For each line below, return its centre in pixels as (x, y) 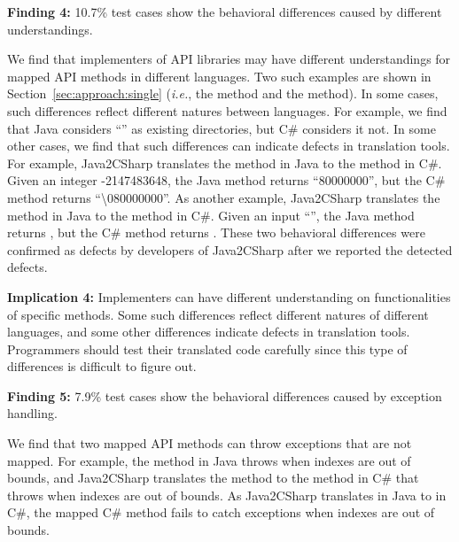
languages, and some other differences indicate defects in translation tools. (209, 332)
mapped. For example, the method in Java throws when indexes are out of (209, 460)
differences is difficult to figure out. (102, 366)
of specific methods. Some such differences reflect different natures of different (218, 314)
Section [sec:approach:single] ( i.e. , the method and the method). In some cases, (223, 93)
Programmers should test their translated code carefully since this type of (207, 348)
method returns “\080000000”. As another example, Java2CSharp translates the (224, 197)
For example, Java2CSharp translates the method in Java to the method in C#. (225, 163)
